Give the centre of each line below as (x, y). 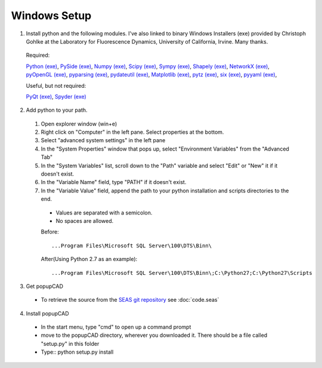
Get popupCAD (45, 286)
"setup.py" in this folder (70, 344)
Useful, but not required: (56, 85)
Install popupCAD (47, 313)
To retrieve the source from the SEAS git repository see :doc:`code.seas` (130, 300)
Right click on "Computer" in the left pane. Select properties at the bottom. (132, 132)
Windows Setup (51, 16)
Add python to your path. (57, 110)
